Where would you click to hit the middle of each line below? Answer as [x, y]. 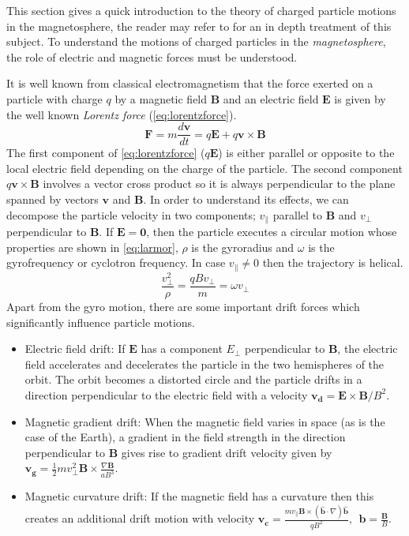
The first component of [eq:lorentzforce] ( [106, 153]
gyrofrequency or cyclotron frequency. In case [116, 262]
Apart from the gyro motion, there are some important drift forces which [183, 306]
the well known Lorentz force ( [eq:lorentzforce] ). [122, 114]
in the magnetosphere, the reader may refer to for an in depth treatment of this [199, 26]
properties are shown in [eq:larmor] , [92, 247]
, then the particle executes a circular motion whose [272, 232]
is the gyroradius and [243, 247]
